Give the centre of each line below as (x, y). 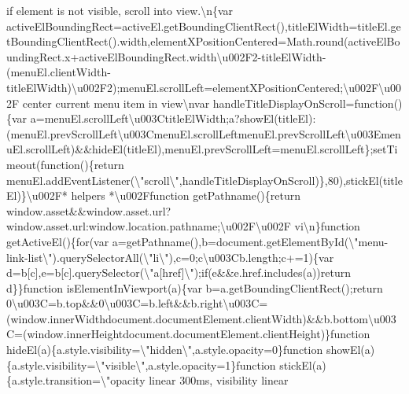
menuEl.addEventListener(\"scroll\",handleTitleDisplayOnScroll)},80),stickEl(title (204, 180)
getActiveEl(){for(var (58, 241)
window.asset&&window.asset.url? (89, 210)
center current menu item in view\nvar (116, 103)
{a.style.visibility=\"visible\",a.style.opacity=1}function (141, 365)
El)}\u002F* (37, 195)
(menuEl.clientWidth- (59, 72)
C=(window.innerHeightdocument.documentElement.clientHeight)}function (188, 334)
